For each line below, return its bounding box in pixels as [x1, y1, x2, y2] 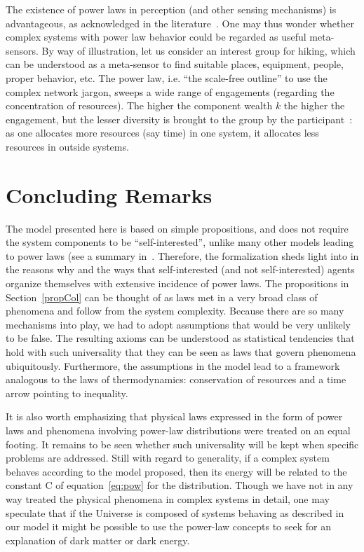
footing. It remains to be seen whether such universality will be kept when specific [6, 436, 359, 451]
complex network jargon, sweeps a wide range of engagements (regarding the [6, 84, 335, 99]
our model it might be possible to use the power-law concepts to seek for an [6, 519, 332, 534]
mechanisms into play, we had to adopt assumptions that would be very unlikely [6, 317, 351, 331]
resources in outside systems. [6, 139, 129, 153]
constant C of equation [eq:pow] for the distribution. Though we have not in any [6, 478, 353, 492]
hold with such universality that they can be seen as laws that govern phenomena [6, 345, 356, 359]
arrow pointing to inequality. [6, 385, 128, 400]
